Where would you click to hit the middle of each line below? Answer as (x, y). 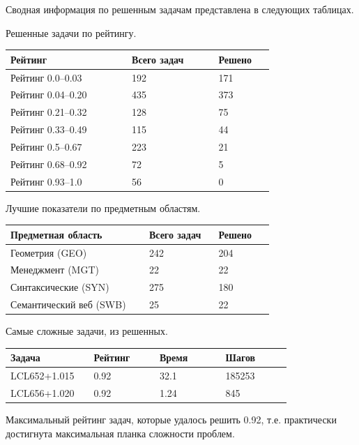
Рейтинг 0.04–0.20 (49, 95)
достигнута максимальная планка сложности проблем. (120, 433)
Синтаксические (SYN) (60, 287)
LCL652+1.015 (43, 376)
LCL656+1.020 (43, 393)
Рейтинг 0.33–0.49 (49, 129)
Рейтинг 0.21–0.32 (49, 112)
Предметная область (56, 234)
